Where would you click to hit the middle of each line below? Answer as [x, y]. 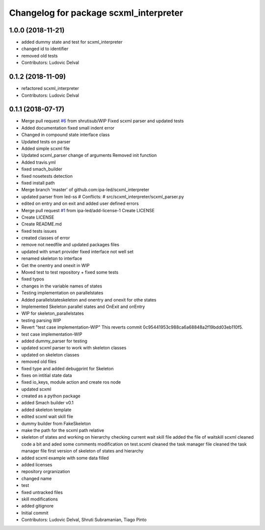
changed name [37, 478]
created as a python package [51, 396]
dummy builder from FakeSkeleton [56, 423]
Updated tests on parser [46, 141]
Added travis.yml [39, 162]
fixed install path [38, 183]
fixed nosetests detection [47, 176]
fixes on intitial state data [47, 375]
